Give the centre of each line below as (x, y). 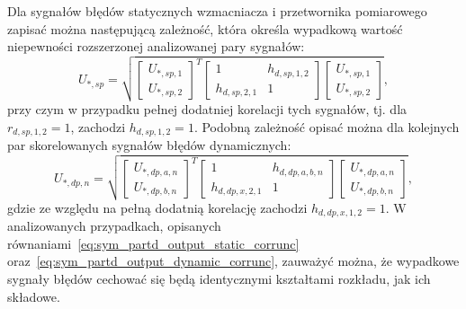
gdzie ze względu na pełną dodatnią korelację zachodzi (157, 207)
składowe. (34, 296)
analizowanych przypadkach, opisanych (114, 226)
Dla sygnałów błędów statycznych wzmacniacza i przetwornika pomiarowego (217, 11)
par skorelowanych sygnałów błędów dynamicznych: (149, 145)
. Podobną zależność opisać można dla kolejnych (327, 126)
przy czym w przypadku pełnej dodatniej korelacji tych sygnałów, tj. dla (207, 108)
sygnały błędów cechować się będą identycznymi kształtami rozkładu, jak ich (219, 278)
